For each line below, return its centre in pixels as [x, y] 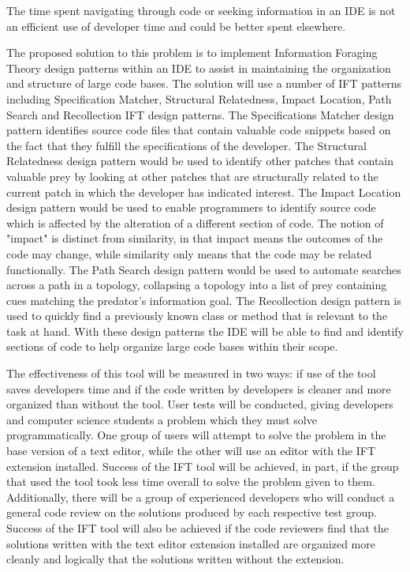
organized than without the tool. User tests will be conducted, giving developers [200, 404]
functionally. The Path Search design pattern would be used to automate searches [204, 269]
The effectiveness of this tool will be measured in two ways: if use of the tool [191, 373]
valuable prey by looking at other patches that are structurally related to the [192, 176]
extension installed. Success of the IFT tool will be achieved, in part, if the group [203, 466]
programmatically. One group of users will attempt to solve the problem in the [196, 435]
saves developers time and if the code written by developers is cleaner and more [199, 388]
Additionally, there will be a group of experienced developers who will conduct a [201, 497]
